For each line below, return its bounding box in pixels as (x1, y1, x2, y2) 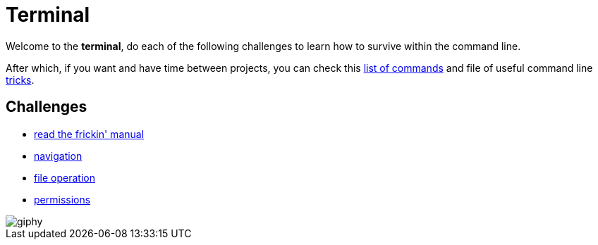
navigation (34, 149, 83, 162)
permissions (34, 193, 91, 206)
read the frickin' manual (34, 127, 145, 140)
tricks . (6, 73, 35, 86)
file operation (34, 171, 95, 184)
